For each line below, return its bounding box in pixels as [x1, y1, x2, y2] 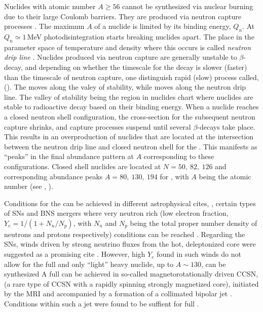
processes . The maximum [4, 21, 85, 31]
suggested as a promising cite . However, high [4, 249, 145, 259]
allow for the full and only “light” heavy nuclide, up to [4, 258, 174, 269]
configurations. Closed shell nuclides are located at [4, 161, 161, 171]
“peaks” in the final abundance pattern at [4, 151, 134, 162]
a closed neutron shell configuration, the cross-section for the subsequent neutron [4, 111, 255, 122]
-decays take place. [197, 121, 255, 132]
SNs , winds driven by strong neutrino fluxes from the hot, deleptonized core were [4, 239, 256, 249]
